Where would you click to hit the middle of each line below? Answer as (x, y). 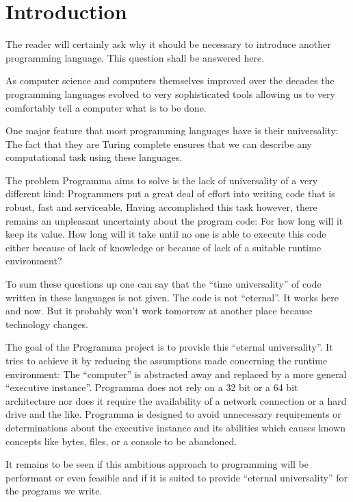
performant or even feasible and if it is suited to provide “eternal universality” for (176, 477)
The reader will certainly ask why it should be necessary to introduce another (168, 44)
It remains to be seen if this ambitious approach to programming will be (157, 464)
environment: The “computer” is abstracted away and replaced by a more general (176, 374)
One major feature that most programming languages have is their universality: (172, 130)
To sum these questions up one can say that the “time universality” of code (164, 284)
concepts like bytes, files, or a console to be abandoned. (121, 441)
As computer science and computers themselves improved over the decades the (170, 80)
